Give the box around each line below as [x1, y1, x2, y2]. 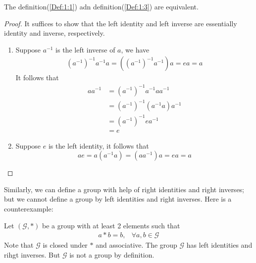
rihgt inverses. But [4, 249, 60, 260]
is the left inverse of [55, 44, 115, 54]
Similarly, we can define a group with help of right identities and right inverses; [4, 184, 245, 194]
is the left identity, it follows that [48, 140, 149, 151]
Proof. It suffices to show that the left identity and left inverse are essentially [4, 18, 237, 28]
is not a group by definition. [69, 249, 154, 260]
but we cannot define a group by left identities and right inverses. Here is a [4, 194, 232, 204]
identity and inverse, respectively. [4, 28, 105, 38]
